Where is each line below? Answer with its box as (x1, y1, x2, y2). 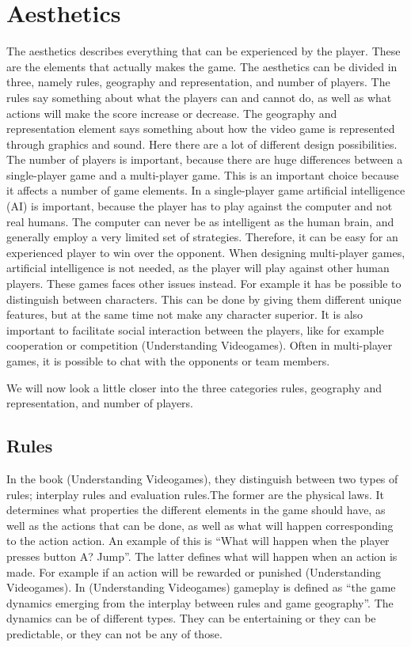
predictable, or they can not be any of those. (6, 625, 223, 641)
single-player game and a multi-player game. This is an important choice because (6, 166, 399, 183)
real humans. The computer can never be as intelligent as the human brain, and (6, 213, 394, 229)
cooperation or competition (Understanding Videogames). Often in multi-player (6, 337, 393, 354)
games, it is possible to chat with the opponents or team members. (6, 353, 330, 369)
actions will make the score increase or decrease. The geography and (6, 104, 337, 121)
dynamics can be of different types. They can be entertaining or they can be (6, 610, 376, 626)
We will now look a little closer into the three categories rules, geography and (6, 379, 382, 395)
